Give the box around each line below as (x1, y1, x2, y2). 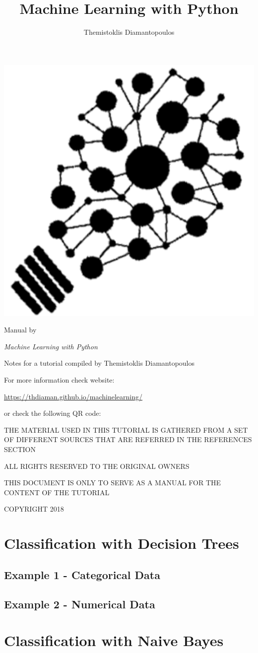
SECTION (4, 444, 36, 454)
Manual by (4, 325, 37, 335)
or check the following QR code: (4, 408, 101, 418)
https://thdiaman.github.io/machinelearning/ (4, 391, 143, 401)
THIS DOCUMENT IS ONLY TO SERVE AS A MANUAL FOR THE (4, 477, 221, 488)
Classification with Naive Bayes (4, 630, 224, 651)
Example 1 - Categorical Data (4, 567, 160, 582)
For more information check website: (4, 375, 115, 385)
